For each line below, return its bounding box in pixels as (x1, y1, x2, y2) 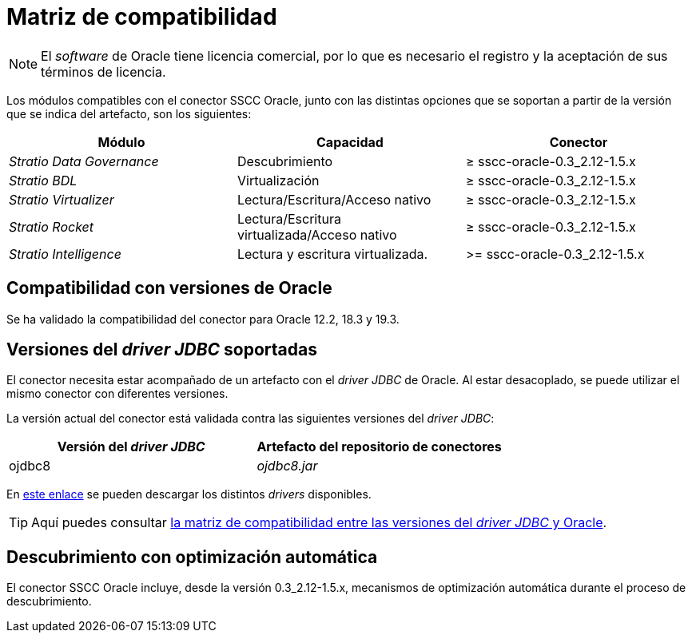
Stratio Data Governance (9, 153, 159, 169)
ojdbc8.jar (257, 458, 318, 474)
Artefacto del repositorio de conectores (257, 439, 502, 455)
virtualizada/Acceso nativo (237, 226, 397, 243)
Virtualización (237, 172, 320, 189)
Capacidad (316, 133, 384, 150)
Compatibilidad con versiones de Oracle (6, 278, 332, 299)
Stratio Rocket (9, 218, 94, 235)
